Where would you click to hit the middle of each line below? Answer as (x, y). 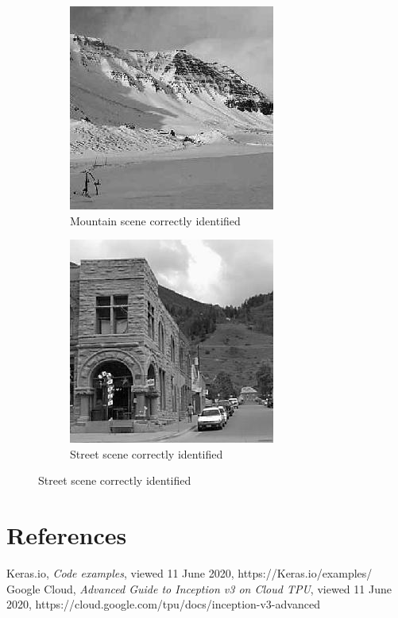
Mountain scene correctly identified (155, 220)
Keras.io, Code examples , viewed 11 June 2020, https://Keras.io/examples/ (189, 573)
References (67, 535)
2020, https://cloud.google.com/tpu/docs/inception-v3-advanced (163, 604)
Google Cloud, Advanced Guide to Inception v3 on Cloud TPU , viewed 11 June (199, 588)
